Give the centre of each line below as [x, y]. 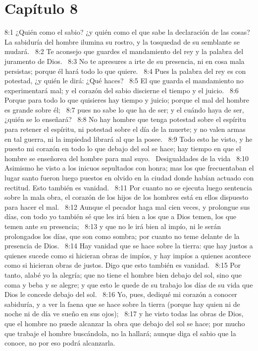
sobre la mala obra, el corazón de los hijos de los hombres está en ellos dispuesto [127, 197]
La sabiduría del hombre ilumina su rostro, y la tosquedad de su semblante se [122, 41]
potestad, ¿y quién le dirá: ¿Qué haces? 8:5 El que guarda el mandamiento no [124, 81]
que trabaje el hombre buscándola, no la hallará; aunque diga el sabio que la [120, 333]
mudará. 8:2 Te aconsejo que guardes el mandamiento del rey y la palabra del [124, 51]
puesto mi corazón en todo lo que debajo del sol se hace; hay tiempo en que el [123, 148]
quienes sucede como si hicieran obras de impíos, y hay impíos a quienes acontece [128, 255]
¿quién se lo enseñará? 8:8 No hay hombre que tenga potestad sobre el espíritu [125, 119]
